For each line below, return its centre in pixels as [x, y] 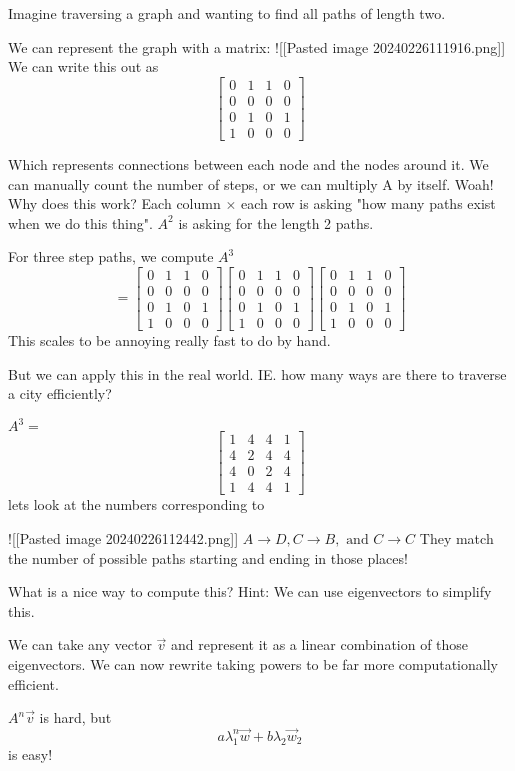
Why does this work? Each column [114, 203]
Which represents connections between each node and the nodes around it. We [248, 163]
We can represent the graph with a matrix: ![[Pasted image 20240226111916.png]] [257, 46]
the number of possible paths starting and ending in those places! [208, 557]
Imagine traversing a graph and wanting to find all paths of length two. [227, 13]
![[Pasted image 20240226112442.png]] [123, 538]
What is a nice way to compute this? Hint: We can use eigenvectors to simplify [250, 591]
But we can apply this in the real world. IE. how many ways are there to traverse [257, 373]
